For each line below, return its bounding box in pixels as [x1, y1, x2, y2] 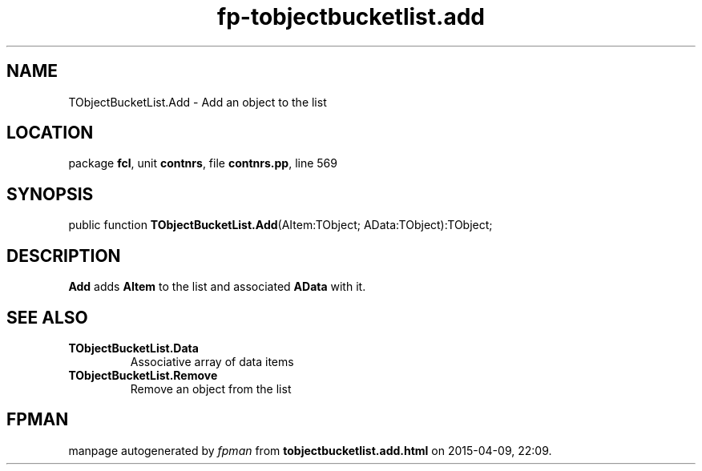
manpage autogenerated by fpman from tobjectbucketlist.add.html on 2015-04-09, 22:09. [68, 443, 552, 457]
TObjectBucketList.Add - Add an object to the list [68, 95, 327, 109]
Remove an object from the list [130, 381, 292, 396]
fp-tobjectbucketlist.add [217, 3, 485, 30]
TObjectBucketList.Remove [68, 368, 218, 382]
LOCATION [6, 123, 94, 143]
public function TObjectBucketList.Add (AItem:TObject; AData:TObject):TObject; [68, 218, 493, 232]
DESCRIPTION [6, 245, 121, 266]
